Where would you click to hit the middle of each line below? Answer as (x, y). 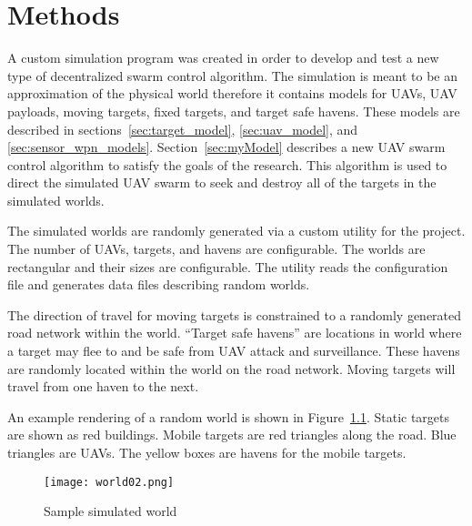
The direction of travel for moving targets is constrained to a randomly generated (235, 314)
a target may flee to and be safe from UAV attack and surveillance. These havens (234, 351)
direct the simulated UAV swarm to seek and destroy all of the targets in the (222, 182)
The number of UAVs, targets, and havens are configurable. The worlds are (216, 249)
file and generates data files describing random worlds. (159, 284)
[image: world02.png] (109, 482)
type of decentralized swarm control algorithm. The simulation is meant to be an (233, 75)
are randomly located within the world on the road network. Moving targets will (231, 368)
